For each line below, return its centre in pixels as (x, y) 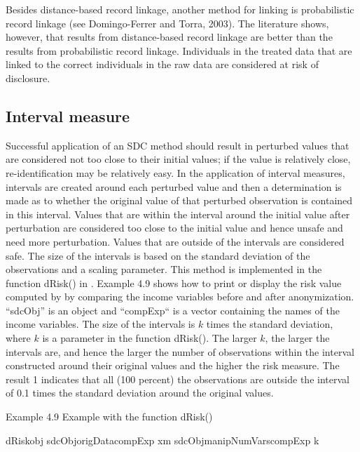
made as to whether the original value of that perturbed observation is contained (179, 200)
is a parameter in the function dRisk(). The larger (150, 338)
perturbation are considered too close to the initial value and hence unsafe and (174, 228)
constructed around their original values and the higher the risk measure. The (173, 365)
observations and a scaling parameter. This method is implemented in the (164, 269)
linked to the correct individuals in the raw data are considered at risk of (162, 64)
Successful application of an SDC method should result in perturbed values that (178, 145)
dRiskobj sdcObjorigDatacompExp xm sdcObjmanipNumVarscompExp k (162, 440)
